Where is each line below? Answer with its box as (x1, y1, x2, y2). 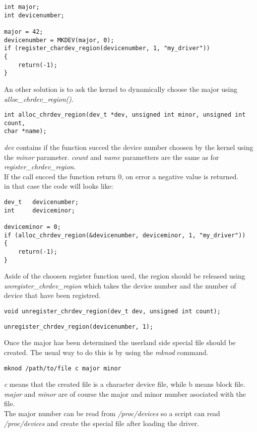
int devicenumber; (4, 11, 64, 19)
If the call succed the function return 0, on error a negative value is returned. (4, 171, 239, 181)
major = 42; (4, 28, 43, 35)
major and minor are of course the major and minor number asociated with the (4, 388, 246, 399)
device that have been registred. (4, 290, 101, 300)
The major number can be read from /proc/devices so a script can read (4, 408, 220, 418)
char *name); (4, 128, 47, 135)
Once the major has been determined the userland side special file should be (4, 337, 236, 348)
